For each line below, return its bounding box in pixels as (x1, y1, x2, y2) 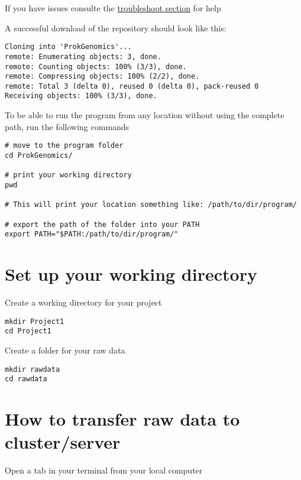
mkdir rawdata (5, 365, 60, 374)
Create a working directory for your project (5, 296, 162, 308)
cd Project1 (5, 327, 51, 336)
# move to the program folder (5, 141, 124, 150)
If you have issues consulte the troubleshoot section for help (5, 2, 221, 14)
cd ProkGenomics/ (5, 151, 73, 160)
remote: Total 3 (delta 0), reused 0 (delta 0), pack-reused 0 (5, 82, 259, 90)
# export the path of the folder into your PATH (5, 220, 200, 229)
